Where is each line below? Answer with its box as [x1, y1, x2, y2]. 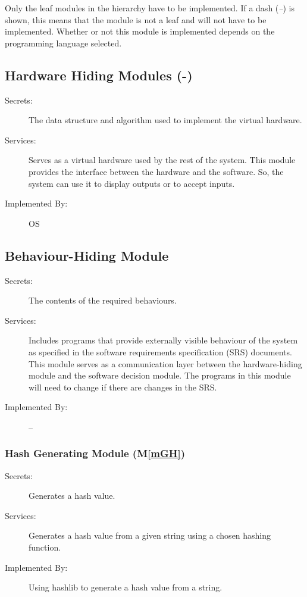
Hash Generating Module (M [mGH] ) [5, 446, 185, 461]
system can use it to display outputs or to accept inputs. [29, 177, 235, 189]
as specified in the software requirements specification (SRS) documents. [29, 345, 292, 358]
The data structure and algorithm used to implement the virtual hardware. [29, 114, 302, 126]
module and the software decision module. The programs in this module [29, 369, 291, 382]
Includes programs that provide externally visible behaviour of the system [29, 334, 298, 346]
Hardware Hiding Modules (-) [5, 65, 193, 84]
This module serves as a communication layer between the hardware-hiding [29, 357, 302, 370]
